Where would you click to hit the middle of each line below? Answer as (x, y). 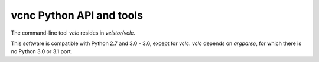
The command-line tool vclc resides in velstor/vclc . (73, 33)
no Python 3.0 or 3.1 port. (42, 51)
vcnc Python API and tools (77, 15)
